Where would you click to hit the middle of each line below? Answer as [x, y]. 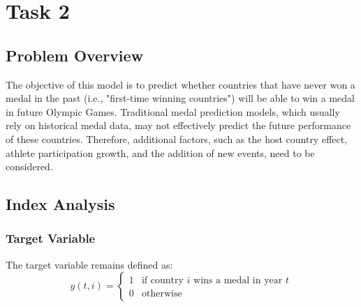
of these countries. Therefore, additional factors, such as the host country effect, [177, 138]
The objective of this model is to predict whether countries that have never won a [180, 84]
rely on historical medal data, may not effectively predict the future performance [178, 125]
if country [162, 281]
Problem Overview [75, 55]
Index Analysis [60, 204]
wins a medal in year [238, 281]
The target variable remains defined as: [89, 264]
